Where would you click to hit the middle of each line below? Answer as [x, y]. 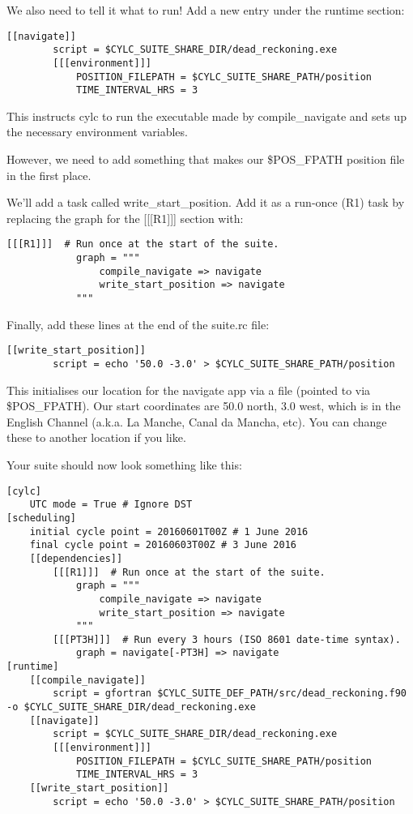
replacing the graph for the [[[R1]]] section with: [125, 218]
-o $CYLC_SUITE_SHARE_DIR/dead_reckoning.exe [131, 707]
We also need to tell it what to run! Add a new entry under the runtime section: [206, 10]
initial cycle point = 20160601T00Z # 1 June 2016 [169, 531]
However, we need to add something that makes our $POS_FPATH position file [206, 159]
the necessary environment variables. [97, 132]
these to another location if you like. [96, 437]
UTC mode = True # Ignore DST [111, 505]
